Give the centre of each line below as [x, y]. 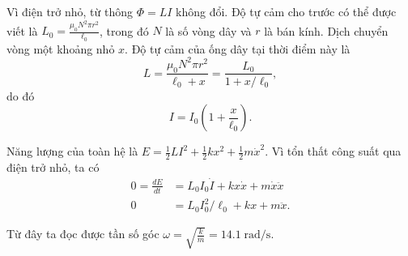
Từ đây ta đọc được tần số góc [83, 234]
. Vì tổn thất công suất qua [333, 151]
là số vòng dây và [208, 30]
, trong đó [124, 30]
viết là [22, 30]
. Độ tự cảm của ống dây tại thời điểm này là [238, 48]
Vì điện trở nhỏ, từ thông [70, 11]
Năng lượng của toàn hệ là [72, 151]
